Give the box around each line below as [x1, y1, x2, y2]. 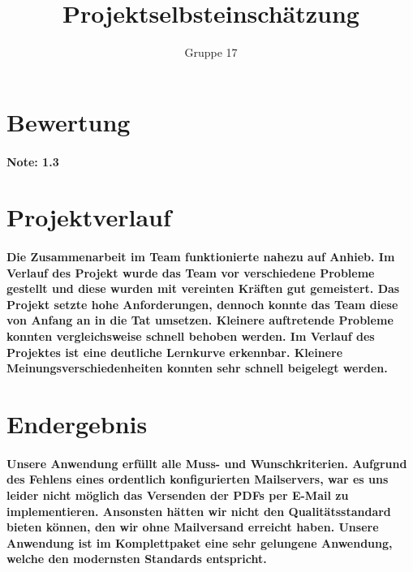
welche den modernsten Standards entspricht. [6, 550, 267, 567]
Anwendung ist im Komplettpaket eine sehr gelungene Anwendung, [6, 534, 393, 551]
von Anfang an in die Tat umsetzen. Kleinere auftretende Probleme [6, 312, 394, 329]
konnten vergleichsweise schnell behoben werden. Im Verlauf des [6, 328, 375, 345]
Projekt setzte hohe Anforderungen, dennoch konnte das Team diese [6, 295, 398, 312]
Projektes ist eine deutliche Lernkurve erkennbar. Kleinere [6, 343, 343, 360]
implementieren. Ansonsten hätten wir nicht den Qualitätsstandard [6, 502, 391, 519]
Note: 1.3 [6, 153, 59, 170]
